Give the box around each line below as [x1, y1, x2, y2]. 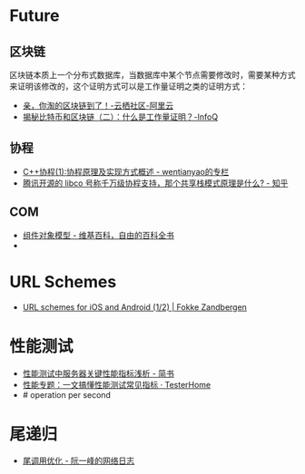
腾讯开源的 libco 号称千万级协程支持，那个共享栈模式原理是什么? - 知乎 [22, 178, 289, 189]
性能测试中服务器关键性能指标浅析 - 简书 [22, 368, 175, 379]
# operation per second [22, 389, 112, 400]
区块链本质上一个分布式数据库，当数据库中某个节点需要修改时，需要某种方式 [9, 70, 296, 80]
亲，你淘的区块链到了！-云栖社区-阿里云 [22, 101, 174, 111]
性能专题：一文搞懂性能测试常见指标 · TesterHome [22, 379, 212, 390]
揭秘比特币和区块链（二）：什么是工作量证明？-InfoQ [22, 111, 219, 122]
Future [9, 5, 61, 26]
